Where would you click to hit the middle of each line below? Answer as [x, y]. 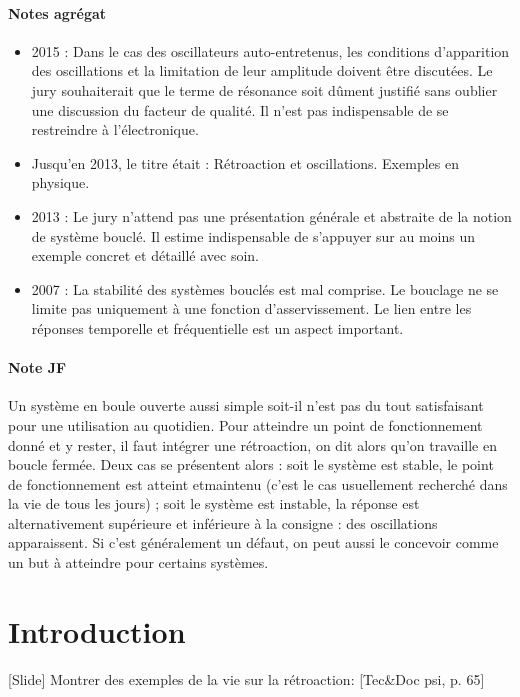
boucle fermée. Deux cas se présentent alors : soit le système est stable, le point [251, 464]
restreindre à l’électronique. [115, 129]
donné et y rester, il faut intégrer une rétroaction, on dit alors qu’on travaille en [252, 444]
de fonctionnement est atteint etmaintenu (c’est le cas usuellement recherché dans [258, 483]
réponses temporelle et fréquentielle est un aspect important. [217, 327]
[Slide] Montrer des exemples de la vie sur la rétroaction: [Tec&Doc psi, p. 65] [246, 678]
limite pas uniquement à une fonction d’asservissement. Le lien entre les [251, 308]
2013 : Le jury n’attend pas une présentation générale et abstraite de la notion [271, 215]
